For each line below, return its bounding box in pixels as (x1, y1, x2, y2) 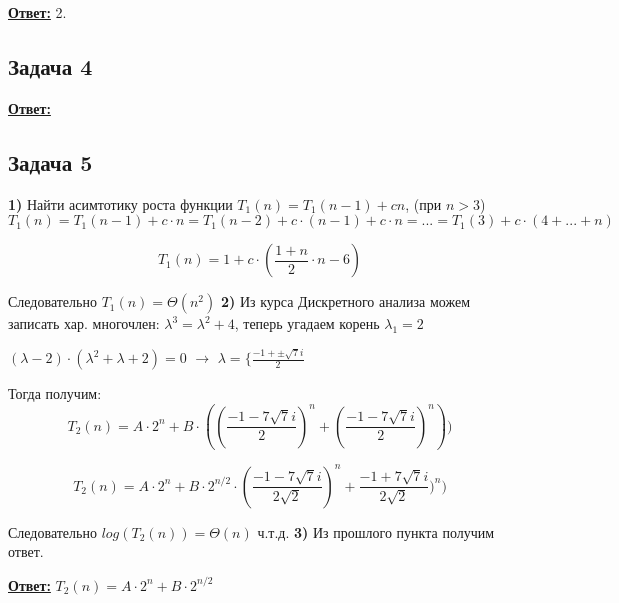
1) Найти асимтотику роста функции (8, 193, 233, 214)
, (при (405, 193, 442, 214)
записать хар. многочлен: (8, 313, 160, 334)
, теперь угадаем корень (234, 313, 380, 334)
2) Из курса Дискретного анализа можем (220, 291, 471, 312)
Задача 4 (8, 50, 93, 81)
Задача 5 (8, 146, 93, 177)
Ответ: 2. (8, 2, 67, 22)
